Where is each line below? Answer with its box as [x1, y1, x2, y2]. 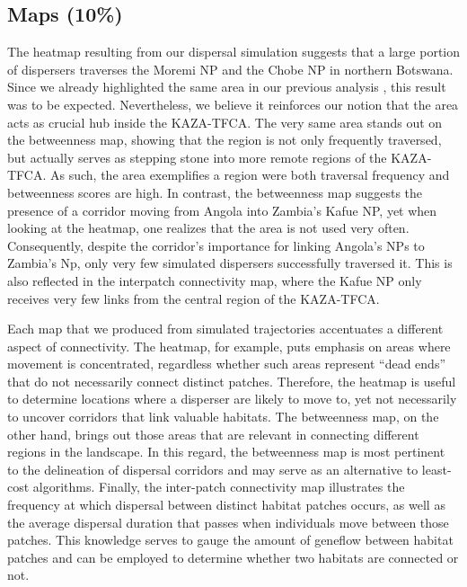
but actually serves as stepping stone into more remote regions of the [7, 147, 387, 166]
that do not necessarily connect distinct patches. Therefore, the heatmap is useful [7, 371, 456, 390]
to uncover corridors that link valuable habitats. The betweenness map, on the [7, 407, 439, 426]
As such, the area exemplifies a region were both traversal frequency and [50, 165, 450, 184]
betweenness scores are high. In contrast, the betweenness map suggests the [7, 182, 423, 201]
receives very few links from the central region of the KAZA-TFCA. [7, 289, 380, 307]
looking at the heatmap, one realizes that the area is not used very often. [7, 218, 410, 237]
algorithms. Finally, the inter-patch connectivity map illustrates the [32, 477, 405, 496]
